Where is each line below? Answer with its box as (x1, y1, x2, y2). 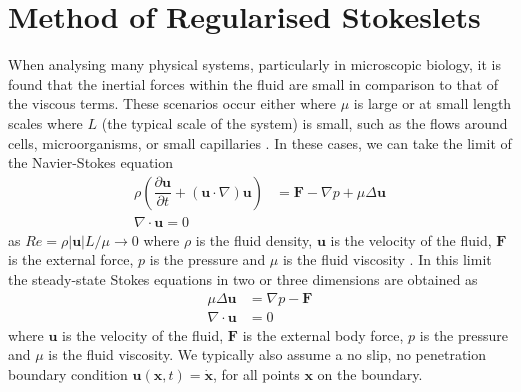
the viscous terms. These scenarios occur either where (8, 93, 337, 114)
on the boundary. (317, 363, 423, 384)
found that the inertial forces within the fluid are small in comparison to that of (8, 73, 499, 94)
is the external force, (8, 249, 134, 270)
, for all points (212, 363, 300, 384)
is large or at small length (353, 93, 512, 114)
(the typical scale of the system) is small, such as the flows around (101, 112, 508, 133)
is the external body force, (242, 324, 404, 345)
